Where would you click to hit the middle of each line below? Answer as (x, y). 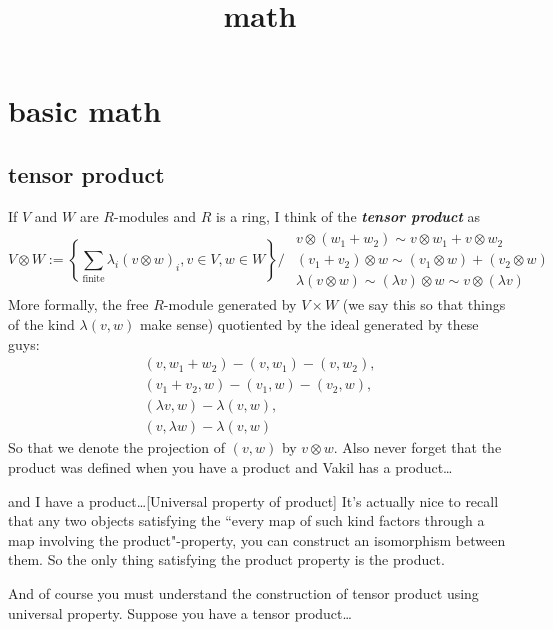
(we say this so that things (424, 304)
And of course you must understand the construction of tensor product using (243, 592)
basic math (85, 110)
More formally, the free (78, 304)
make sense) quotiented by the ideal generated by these (309, 324)
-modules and (155, 215)
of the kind (41, 324)
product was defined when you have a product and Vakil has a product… (230, 466)
